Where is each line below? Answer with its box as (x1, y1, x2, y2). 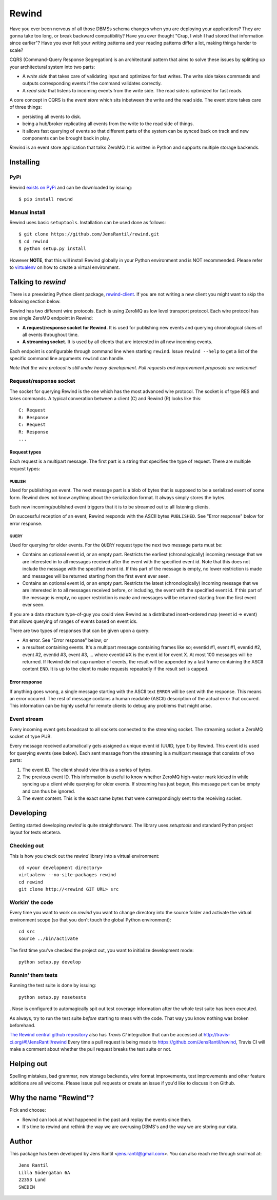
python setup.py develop (18, 959, 81, 965)
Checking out (9, 842, 44, 849)
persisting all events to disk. (22, 113, 82, 120)
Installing (9, 158, 41, 167)
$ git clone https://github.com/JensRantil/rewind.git (18, 231, 160, 237)
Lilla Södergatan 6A (18, 1170, 70, 1175)
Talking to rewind (9, 278, 66, 286)
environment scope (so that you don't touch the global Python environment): (9, 916, 171, 923)
